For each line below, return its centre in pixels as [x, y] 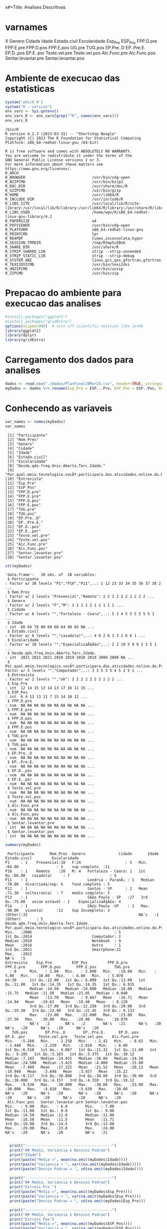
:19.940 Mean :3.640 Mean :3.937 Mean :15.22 [66, 1072]
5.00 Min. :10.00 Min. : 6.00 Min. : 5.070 [64, 976]
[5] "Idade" [20, 452]
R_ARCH [12, 173]
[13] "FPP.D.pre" [23, 492]
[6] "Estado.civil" [28, 457]
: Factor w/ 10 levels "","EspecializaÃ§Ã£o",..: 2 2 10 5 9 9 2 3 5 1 [81, 645]
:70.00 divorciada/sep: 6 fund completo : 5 [58, 885]
